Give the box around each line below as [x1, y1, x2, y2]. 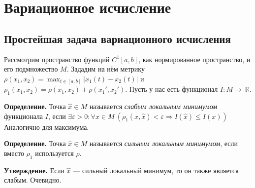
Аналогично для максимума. [4, 121, 89, 132]
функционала [4, 111, 43, 121]
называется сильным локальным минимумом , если [89, 138, 238, 149]
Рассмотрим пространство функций [4, 54, 110, 64]
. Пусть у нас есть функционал [125, 84, 218, 94]
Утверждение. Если [4, 165, 64, 175]
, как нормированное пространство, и [138, 54, 251, 64]
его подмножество [4, 64, 58, 74]
